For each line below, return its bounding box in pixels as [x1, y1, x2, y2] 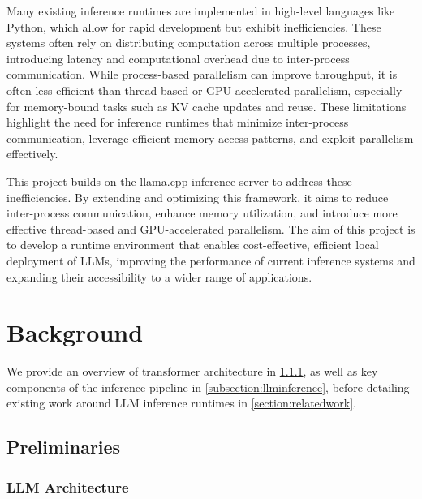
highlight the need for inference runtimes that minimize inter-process [6, 114, 349, 131]
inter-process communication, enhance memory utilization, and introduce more [6, 204, 398, 222]
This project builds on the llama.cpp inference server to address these [6, 172, 352, 189]
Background [6, 316, 144, 349]
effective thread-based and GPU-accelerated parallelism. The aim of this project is [6, 220, 416, 237]
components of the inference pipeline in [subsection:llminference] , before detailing [6, 378, 410, 395]
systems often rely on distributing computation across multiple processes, [6, 34, 371, 51]
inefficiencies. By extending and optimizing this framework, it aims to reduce [6, 188, 389, 205]
